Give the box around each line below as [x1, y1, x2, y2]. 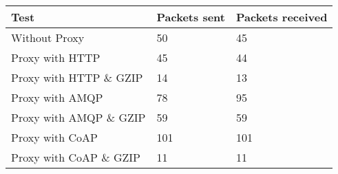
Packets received [235, 9, 328, 25]
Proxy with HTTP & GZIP [11, 69, 143, 85]
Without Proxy [11, 30, 85, 45]
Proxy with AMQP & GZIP [11, 109, 146, 125]
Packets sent [156, 9, 225, 25]
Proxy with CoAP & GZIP [11, 149, 140, 165]
